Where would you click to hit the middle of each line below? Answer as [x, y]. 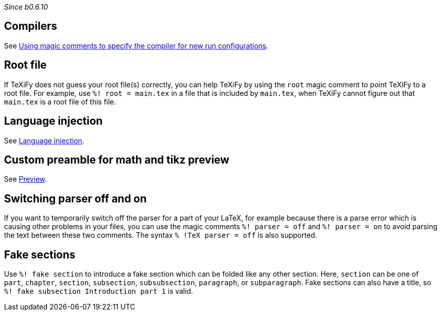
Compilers [31, 26]
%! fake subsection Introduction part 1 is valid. [99, 291]
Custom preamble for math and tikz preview [117, 160]
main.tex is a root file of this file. [60, 101]
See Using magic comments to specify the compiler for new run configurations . [136, 45]
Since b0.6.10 [26, 7]
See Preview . [26, 179]
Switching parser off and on [76, 198]
